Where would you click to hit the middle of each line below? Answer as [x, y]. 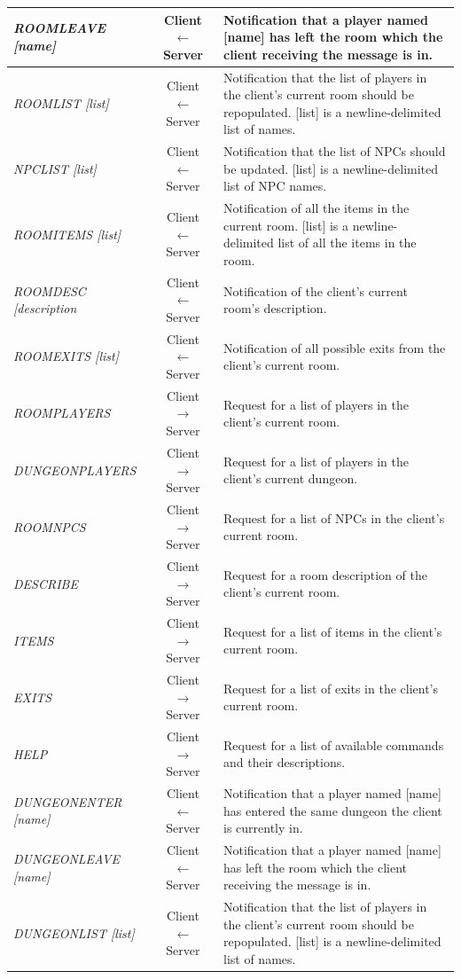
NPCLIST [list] [55, 168]
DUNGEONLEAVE [66, 858]
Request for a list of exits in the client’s [331, 688]
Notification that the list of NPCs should [335, 151]
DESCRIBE [46, 583]
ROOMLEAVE [60, 28]
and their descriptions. [285, 762]
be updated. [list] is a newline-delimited [331, 168]
